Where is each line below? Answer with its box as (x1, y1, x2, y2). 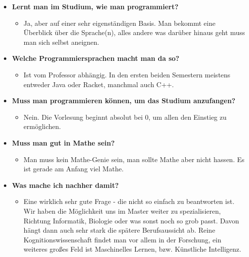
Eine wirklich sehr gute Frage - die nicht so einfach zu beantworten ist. (23, 196, 234, 206)
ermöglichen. (23, 121, 61, 131)
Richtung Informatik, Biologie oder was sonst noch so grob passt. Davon (23, 215, 239, 225)
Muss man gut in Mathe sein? (12, 137, 115, 147)
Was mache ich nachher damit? (12, 180, 119, 190)
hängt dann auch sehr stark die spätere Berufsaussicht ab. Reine (23, 225, 215, 235)
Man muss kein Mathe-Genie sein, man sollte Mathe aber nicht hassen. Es (23, 154, 245, 164)
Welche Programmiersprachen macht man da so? (12, 53, 179, 63)
